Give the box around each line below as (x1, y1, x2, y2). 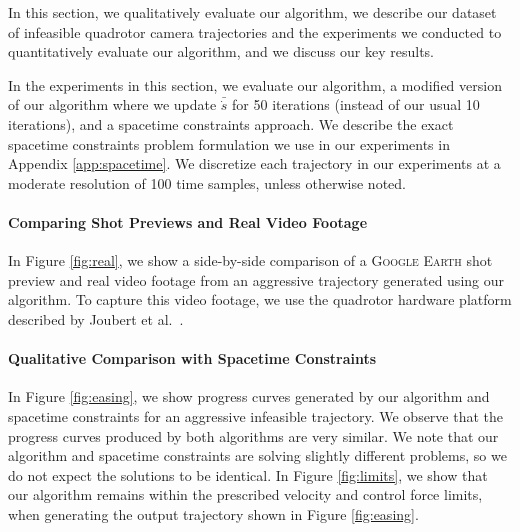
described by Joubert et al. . (8, 308, 184, 329)
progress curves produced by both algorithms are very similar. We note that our (8, 425, 499, 446)
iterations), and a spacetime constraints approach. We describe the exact (8, 113, 454, 134)
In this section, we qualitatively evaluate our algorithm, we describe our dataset (8, 2, 497, 22)
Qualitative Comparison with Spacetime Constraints (8, 348, 377, 369)
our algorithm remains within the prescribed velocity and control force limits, (8, 484, 483, 505)
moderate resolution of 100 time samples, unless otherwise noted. (8, 172, 406, 193)
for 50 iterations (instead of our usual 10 (232, 94, 480, 115)
